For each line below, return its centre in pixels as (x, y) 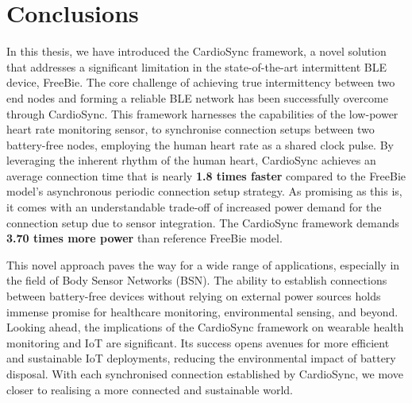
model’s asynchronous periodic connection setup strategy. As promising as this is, (204, 191)
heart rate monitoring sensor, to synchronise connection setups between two (191, 129)
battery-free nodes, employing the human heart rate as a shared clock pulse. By (200, 144)
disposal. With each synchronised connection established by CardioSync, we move (205, 374)
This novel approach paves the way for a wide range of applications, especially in (203, 264)
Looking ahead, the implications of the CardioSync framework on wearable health (205, 327)
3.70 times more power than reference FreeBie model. (144, 238)
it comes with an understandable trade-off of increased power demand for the (194, 207)
